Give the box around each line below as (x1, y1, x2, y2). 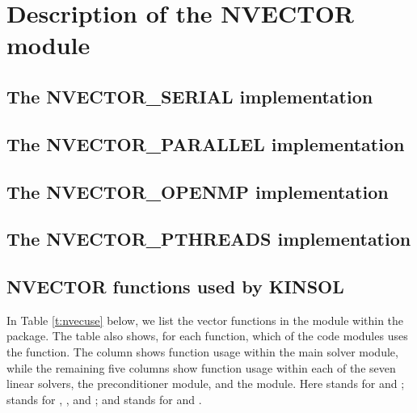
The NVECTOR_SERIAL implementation (6, 83, 373, 108)
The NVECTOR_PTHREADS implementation (6, 226, 411, 251)
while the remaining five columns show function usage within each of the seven (6, 359, 396, 376)
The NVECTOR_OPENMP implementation (6, 179, 389, 204)
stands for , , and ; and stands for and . (6, 390, 202, 407)
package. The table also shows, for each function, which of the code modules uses (6, 327, 408, 344)
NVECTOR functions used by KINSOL (6, 274, 344, 299)
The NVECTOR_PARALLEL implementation (6, 131, 405, 156)
